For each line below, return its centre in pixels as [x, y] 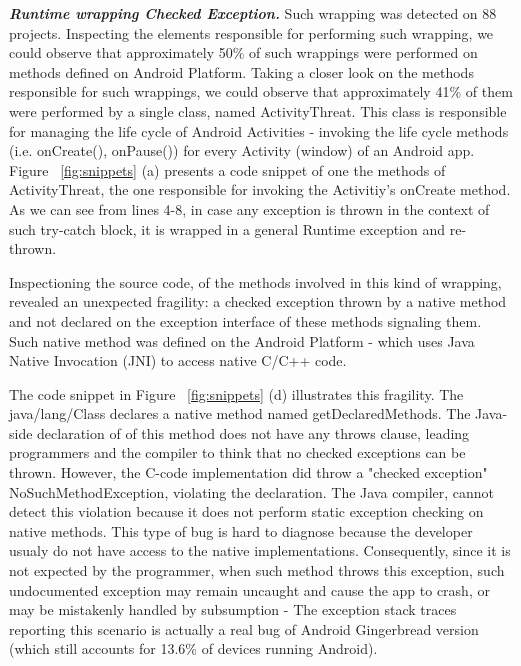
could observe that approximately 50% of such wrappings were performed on [243, 52]
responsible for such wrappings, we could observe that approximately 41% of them [261, 91]
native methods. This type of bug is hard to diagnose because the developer [241, 530]
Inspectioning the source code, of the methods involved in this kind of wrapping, [255, 281]
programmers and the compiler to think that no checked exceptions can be [237, 452]
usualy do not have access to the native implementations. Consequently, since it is [260, 550]
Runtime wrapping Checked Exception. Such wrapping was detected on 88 [253, 13]
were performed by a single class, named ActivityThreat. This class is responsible [258, 110]
